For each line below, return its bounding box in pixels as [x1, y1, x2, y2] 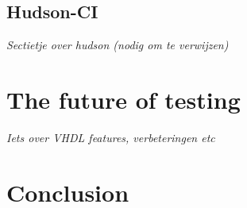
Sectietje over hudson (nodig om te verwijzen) [6, 37, 229, 53]
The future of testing [6, 83, 241, 115]
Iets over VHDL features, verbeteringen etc [6, 129, 215, 145]
